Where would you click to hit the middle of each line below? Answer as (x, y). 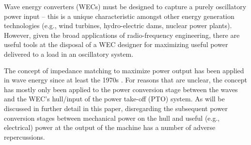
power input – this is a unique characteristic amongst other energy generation (119, 16)
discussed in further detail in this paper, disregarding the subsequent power (116, 108)
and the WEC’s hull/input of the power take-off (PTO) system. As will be (114, 99)
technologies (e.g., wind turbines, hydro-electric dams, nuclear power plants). (118, 25)
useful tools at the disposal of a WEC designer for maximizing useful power (116, 44)
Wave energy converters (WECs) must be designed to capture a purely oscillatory (125, 6)
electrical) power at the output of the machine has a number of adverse (110, 127)
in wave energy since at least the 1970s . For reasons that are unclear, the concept (125, 80)
